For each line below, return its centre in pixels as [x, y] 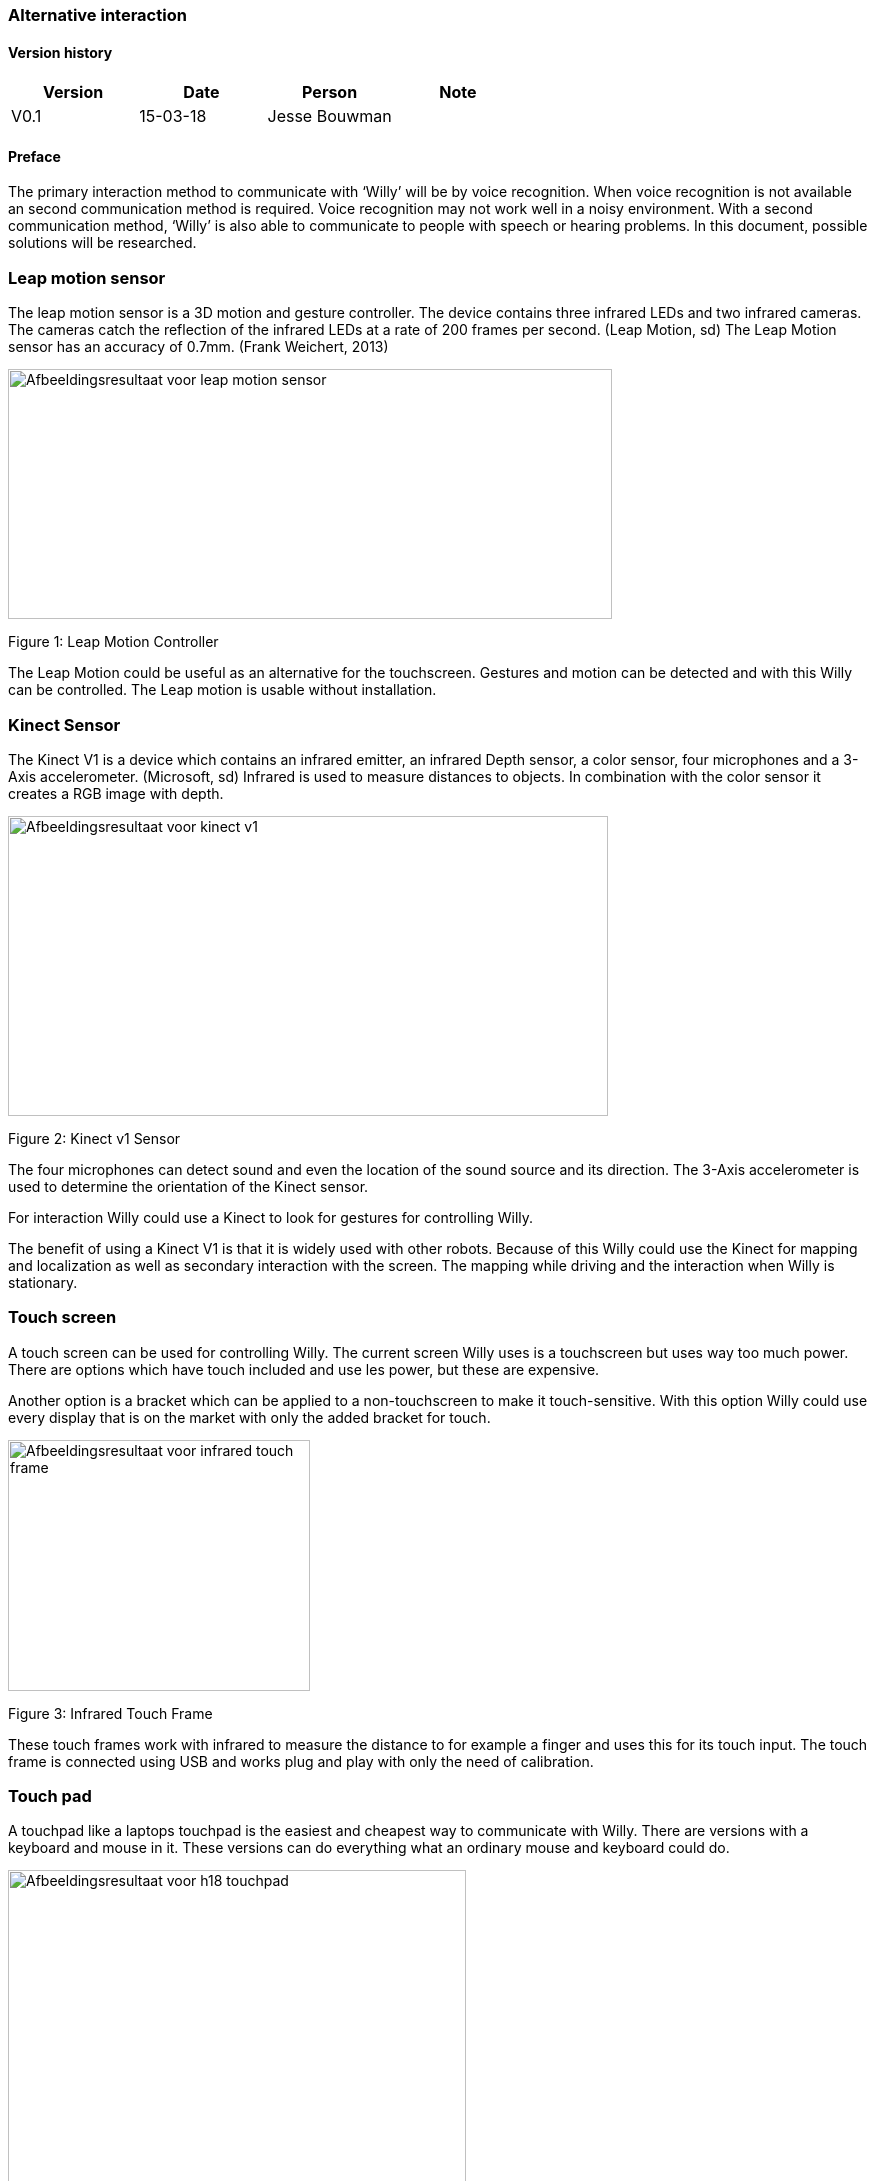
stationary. [43, 1282]
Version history [60, 52]
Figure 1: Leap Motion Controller [113, 642]
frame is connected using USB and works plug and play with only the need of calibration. [301, 1761]
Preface [34, 156]
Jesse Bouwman [329, 116]
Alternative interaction [97, 15]
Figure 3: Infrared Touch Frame [110, 1713]
